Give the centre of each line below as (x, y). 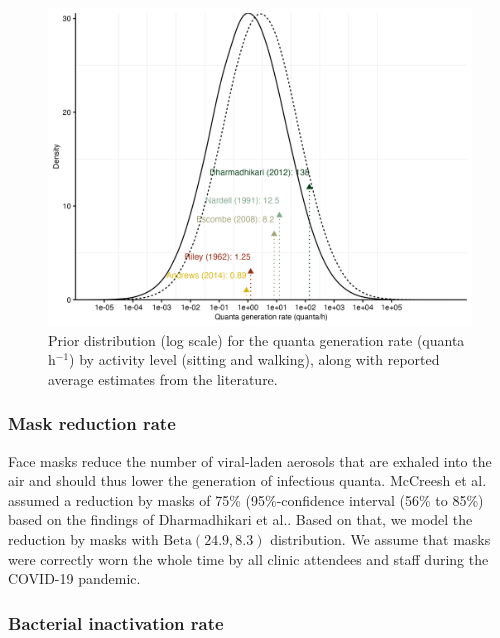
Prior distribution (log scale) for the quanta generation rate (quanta (256, 339)
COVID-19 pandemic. (74, 578)
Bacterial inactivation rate (116, 622)
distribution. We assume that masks (380, 538)
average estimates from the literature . (163, 378)
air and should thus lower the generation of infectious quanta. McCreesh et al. (247, 480)
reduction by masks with (83, 538)
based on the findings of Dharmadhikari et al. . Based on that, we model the (240, 519)
